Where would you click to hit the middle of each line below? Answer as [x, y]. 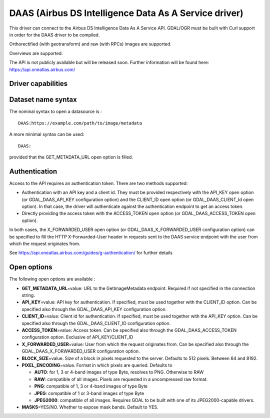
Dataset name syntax [43, 100]
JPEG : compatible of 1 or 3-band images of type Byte [89, 393]
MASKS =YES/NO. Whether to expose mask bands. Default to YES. [90, 407]
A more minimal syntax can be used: [47, 134]
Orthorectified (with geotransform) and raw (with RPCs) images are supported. [90, 44]
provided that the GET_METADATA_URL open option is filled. [71, 157]
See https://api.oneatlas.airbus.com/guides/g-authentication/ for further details [91, 253]
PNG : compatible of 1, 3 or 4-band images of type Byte [91, 386]
